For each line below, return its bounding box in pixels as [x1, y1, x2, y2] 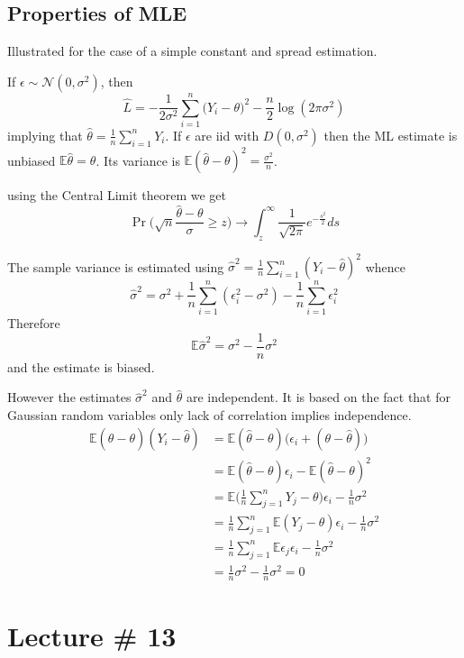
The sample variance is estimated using [7, 257, 224, 275]
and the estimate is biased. [7, 357, 155, 376]
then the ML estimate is [323, 125, 458, 144]
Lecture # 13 [7, 617, 177, 654]
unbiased [7, 151, 56, 169]
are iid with [195, 125, 259, 144]
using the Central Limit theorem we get [7, 186, 226, 205]
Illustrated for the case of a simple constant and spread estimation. [7, 41, 378, 60]
